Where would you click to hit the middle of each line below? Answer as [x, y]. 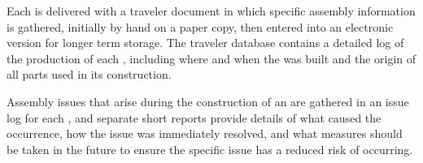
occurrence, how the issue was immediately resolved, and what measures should [205, 133]
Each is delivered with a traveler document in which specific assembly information [211, 11]
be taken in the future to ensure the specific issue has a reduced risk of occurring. [210, 149]
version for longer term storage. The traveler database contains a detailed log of [205, 43]
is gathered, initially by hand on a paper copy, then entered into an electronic [200, 26]
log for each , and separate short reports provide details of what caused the [194, 117]
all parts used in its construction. [89, 74]
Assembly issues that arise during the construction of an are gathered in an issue [208, 101]
